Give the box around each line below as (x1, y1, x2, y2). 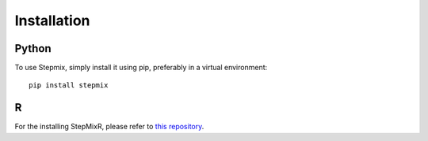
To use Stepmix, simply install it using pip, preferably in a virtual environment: (14, 63, 268, 72)
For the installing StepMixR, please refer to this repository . (14, 122, 204, 132)
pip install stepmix (29, 81, 109, 90)
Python (14, 42, 52, 55)
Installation (14, 12, 90, 29)
